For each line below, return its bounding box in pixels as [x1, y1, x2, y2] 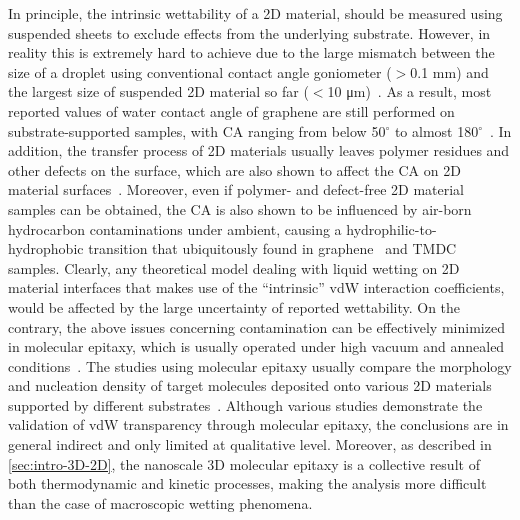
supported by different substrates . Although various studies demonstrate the [8, 394, 483, 415]
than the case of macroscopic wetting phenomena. [8, 492, 313, 513]
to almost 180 [394, 120, 479, 141]
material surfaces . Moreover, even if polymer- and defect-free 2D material [8, 179, 464, 200]
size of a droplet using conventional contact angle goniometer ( [8, 61, 392, 82]
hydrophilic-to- [346, 218, 437, 239]
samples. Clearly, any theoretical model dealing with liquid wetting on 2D [8, 257, 460, 278]
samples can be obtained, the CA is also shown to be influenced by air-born [8, 198, 472, 219]
